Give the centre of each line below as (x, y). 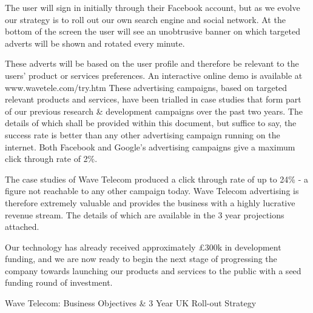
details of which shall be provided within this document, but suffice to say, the (151, 123)
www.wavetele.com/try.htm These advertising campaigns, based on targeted (146, 87)
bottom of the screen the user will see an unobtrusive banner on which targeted (153, 31)
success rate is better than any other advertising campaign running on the (143, 134)
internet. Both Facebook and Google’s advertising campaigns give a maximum (150, 146)
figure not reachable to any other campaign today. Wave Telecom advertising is (152, 191)
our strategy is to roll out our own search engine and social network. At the (145, 19)
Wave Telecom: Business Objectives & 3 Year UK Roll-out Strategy (131, 303)
